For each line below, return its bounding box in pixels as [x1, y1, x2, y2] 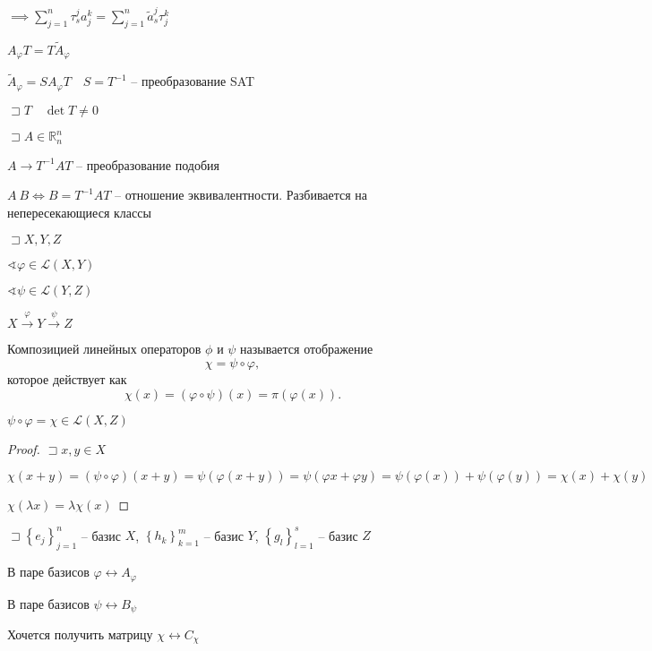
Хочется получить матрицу [7, 624, 153, 643]
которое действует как [7, 369, 127, 388]
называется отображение [240, 339, 373, 358]
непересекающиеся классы [7, 203, 151, 221]
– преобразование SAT [131, 72, 255, 90]
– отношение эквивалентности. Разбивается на [115, 185, 368, 204]
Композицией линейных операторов [7, 339, 202, 358]
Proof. [7, 439, 40, 458]
